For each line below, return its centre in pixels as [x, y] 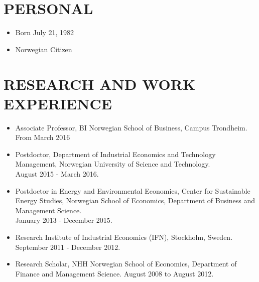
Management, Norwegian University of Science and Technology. [113, 164]
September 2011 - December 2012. [68, 247]
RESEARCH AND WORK [100, 84]
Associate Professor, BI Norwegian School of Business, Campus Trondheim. [131, 127]
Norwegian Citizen [44, 49]
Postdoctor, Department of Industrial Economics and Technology [115, 154]
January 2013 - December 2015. [64, 220]
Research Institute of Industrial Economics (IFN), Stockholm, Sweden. [124, 237]
